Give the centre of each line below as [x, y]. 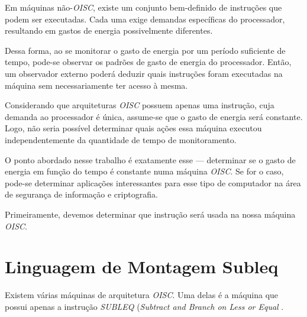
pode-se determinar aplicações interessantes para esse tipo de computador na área [153, 182]
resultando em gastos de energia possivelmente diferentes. [109, 30]
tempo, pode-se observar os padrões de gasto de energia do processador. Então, [148, 62]
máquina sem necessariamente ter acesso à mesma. [96, 85]
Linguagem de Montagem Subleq [142, 266]
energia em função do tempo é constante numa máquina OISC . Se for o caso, [144, 171]
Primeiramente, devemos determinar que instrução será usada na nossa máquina [150, 214]
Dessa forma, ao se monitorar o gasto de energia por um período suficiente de [145, 50]
